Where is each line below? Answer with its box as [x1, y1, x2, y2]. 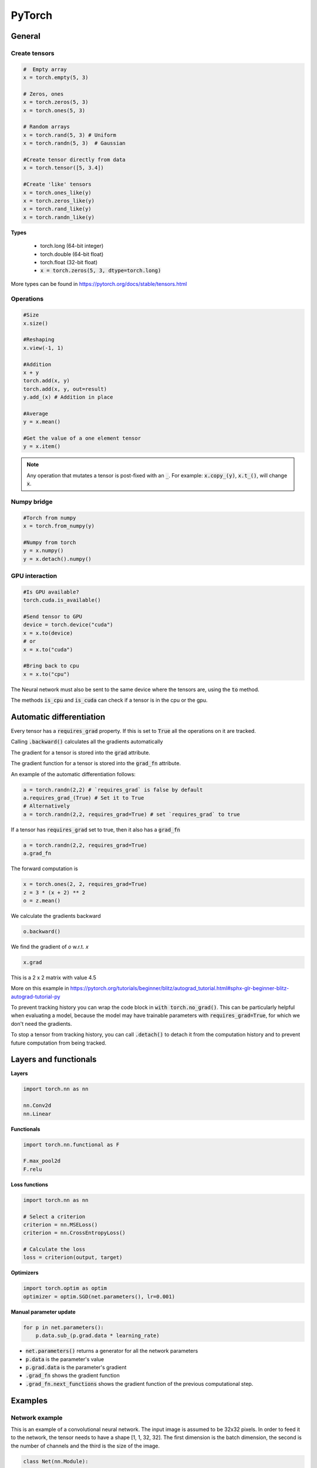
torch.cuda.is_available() [23, 597, 101, 604]
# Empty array [23, 66, 67, 73]
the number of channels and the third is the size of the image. [11, 1442, 160, 1449]
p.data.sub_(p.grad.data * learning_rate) [35, 1332, 160, 1339]
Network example [11, 1413, 63, 1422]
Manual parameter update [11, 1308, 76, 1315]
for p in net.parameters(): [23, 1324, 104, 1331]
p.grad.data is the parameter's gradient [25, 1363, 127, 1371]
